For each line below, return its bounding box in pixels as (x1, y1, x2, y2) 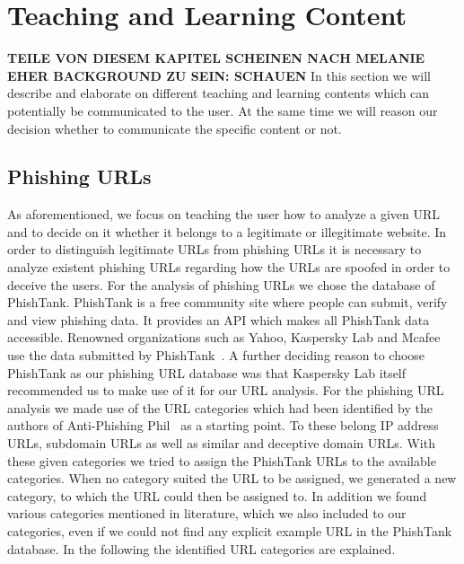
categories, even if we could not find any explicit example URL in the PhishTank (7, 521, 452, 540)
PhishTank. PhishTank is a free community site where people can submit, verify (7, 293, 448, 312)
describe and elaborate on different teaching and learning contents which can (7, 84, 430, 102)
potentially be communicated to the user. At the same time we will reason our (7, 101, 438, 119)
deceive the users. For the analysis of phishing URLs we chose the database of (7, 275, 435, 294)
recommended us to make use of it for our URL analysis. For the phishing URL (7, 381, 444, 400)
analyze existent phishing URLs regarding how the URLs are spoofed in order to (7, 258, 451, 277)
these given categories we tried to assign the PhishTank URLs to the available (7, 451, 436, 470)
